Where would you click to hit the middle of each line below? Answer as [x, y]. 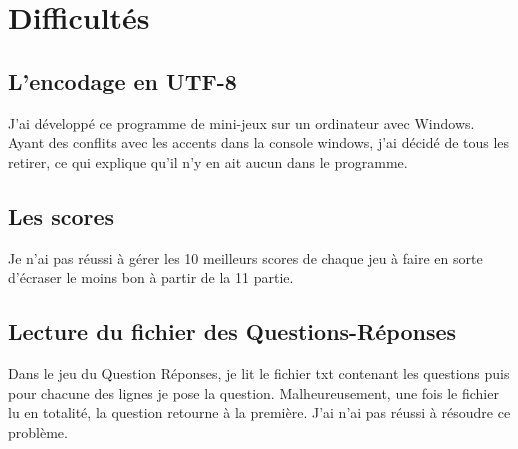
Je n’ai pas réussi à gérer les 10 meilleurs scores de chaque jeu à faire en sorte [245, 257]
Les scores [61, 215]
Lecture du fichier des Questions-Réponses [232, 331]
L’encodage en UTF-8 [122, 80]
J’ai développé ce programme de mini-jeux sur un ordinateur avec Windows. [241, 122]
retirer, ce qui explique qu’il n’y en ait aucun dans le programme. [208, 161]
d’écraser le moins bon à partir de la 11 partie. [151, 277]
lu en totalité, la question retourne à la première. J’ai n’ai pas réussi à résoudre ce [259, 412]
